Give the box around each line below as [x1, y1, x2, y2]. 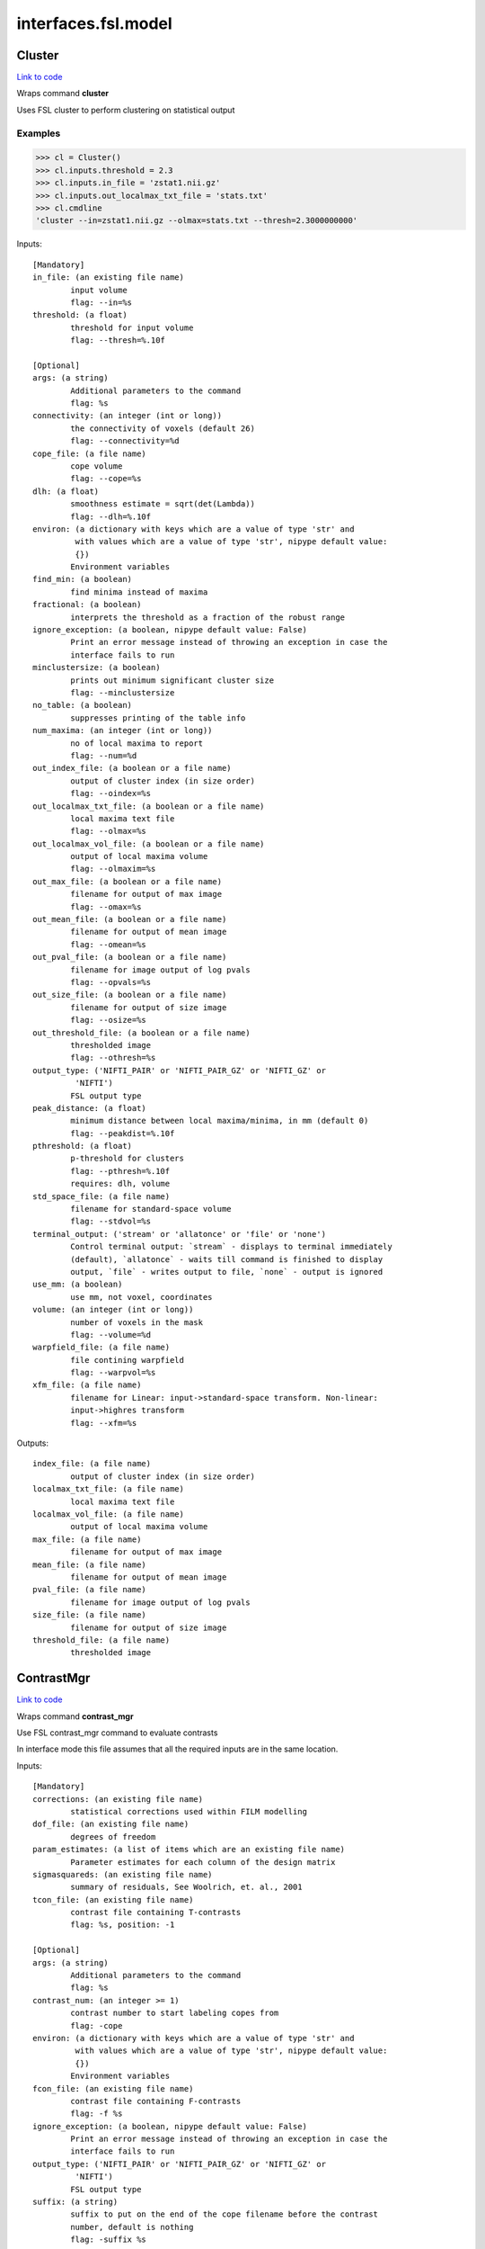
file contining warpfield [70, 1355, 184, 1365]
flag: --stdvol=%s [70, 1216, 152, 1227]
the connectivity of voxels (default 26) [70, 423, 256, 434]
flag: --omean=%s [70, 939, 147, 949]
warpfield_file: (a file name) [32, 1342, 171, 1353]
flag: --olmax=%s [70, 826, 147, 837]
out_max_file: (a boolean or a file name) [32, 876, 223, 886]
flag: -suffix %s [70, 2235, 147, 2245]
